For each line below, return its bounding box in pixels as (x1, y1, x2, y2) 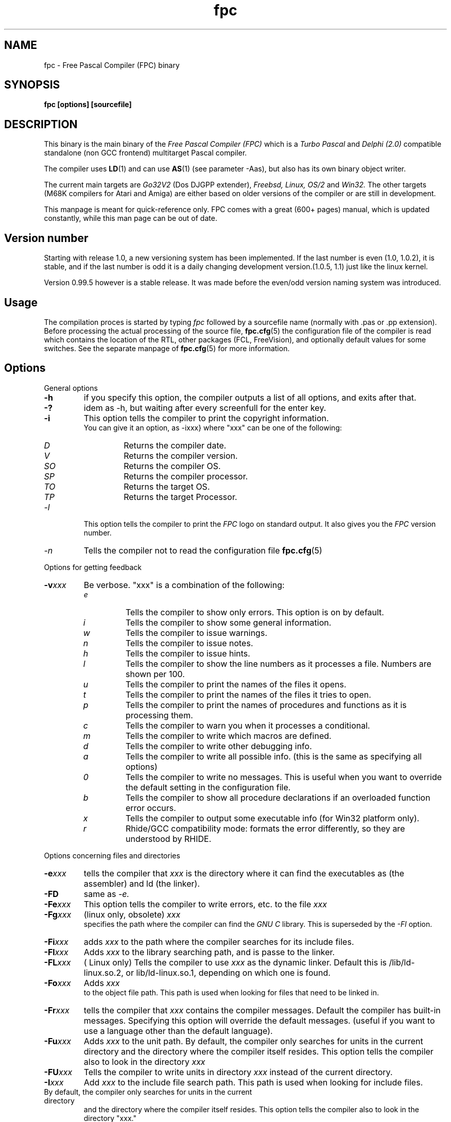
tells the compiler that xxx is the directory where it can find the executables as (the (83, 868, 405, 878)
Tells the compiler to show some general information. (125, 617, 332, 628)
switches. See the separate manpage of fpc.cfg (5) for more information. (44, 343, 290, 353)
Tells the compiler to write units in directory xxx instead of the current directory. (83, 1066, 393, 1077)
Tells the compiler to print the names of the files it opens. (125, 679, 346, 689)
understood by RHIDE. (125, 833, 212, 844)
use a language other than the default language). (83, 1025, 273, 1036)
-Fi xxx (44, 936, 68, 947)
